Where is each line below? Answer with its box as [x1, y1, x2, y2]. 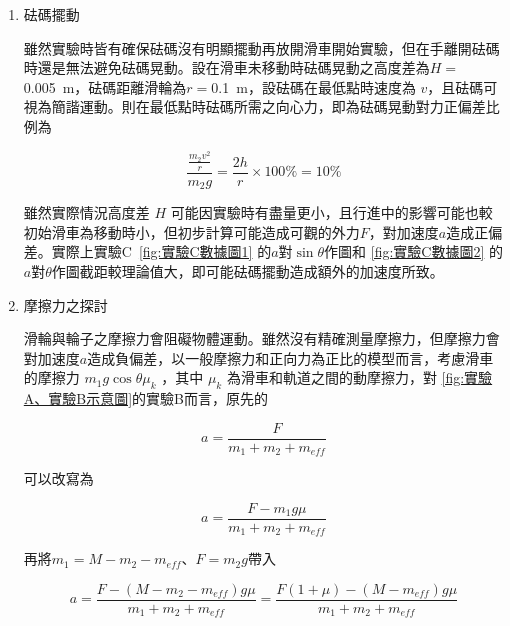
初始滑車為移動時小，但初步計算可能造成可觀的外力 [23, 221, 360, 242]
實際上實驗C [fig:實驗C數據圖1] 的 [51, 241, 272, 262]
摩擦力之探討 [23, 294, 108, 315]
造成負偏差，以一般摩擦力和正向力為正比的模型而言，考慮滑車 [87, 347, 494, 368]
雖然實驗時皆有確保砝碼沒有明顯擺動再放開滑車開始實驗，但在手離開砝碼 [23, 37, 500, 58]
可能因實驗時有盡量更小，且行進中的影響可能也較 [170, 202, 493, 223]
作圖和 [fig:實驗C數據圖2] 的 [324, 241, 504, 262]
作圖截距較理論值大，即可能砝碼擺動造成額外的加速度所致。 [51, 260, 444, 281]
